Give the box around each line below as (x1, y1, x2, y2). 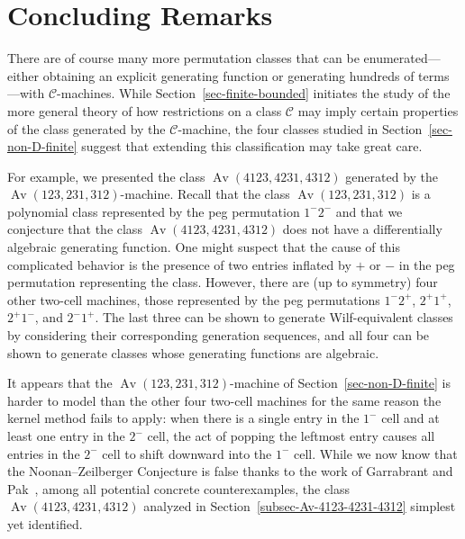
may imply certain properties (297, 101, 459, 120)
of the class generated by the (7, 119, 166, 138)
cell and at (381, 409, 440, 427)
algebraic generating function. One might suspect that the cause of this (7, 238, 400, 256)
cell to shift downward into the (102, 444, 272, 463)
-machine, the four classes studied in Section (178, 119, 423, 138)
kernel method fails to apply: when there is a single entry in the (7, 409, 360, 427)
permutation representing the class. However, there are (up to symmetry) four (7, 273, 438, 292)
